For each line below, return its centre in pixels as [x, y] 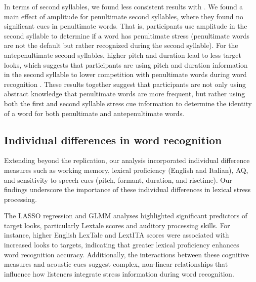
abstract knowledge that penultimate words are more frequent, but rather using [125, 94]
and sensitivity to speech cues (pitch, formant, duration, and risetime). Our [118, 180]
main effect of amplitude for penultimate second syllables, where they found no [124, 16]
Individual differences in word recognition [113, 140]
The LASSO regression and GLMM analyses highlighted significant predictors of [126, 216]
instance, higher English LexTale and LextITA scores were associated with [117, 235]
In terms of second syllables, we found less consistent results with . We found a [124, 6]
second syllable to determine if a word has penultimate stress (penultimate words [127, 35]
